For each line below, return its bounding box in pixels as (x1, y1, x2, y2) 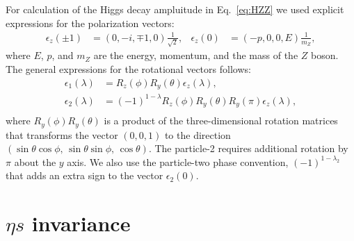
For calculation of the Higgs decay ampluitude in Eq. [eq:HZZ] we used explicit (6, 2, 344, 16)
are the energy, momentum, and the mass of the (93, 48, 298, 63)
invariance (31, 209, 131, 238)
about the (14, 154, 56, 169)
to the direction (164, 127, 231, 142)
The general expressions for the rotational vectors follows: (6, 62, 251, 76)
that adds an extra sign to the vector (6, 168, 163, 183)
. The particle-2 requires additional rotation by (148, 141, 348, 156)
